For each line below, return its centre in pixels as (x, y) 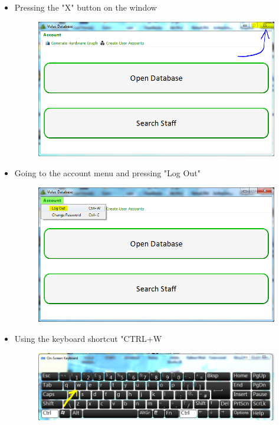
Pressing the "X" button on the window (86, 7)
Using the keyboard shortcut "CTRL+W (88, 339)
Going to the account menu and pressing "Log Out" (107, 173)
